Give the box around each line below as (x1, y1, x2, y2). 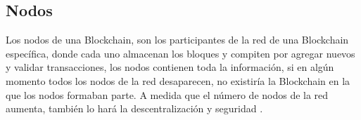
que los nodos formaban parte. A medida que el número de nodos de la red (6, 87, 329, 102)
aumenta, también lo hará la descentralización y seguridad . (6, 101, 263, 116)
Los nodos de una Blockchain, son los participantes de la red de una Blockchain (6, 32, 349, 47)
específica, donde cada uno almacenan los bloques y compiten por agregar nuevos (6, 46, 355, 60)
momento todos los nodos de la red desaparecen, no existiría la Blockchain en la (6, 73, 350, 88)
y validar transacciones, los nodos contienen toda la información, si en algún (6, 60, 334, 74)
